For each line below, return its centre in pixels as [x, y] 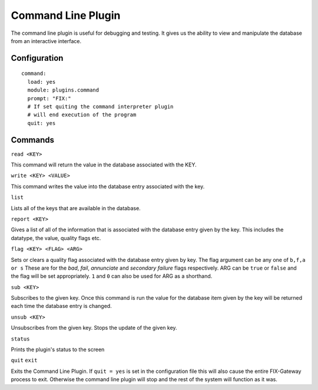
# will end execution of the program [82, 115]
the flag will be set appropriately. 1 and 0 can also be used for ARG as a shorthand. [112, 276]
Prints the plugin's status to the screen [58, 350]
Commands [33, 140]
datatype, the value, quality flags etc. [56, 238]
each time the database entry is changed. [61, 306]
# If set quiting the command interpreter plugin [100, 106]
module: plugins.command [63, 90]
